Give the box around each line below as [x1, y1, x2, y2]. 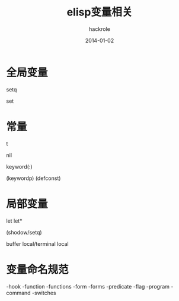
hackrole [88, 25, 111, 33]
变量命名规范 [6, 262, 69, 276]
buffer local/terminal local [6, 240, 69, 247]
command [6, 289, 31, 296]
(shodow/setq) [6, 229, 43, 236]
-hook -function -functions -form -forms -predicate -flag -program [6, 283, 170, 290]
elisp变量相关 [66, 5, 133, 19]
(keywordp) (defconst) [6, 175, 61, 182]
